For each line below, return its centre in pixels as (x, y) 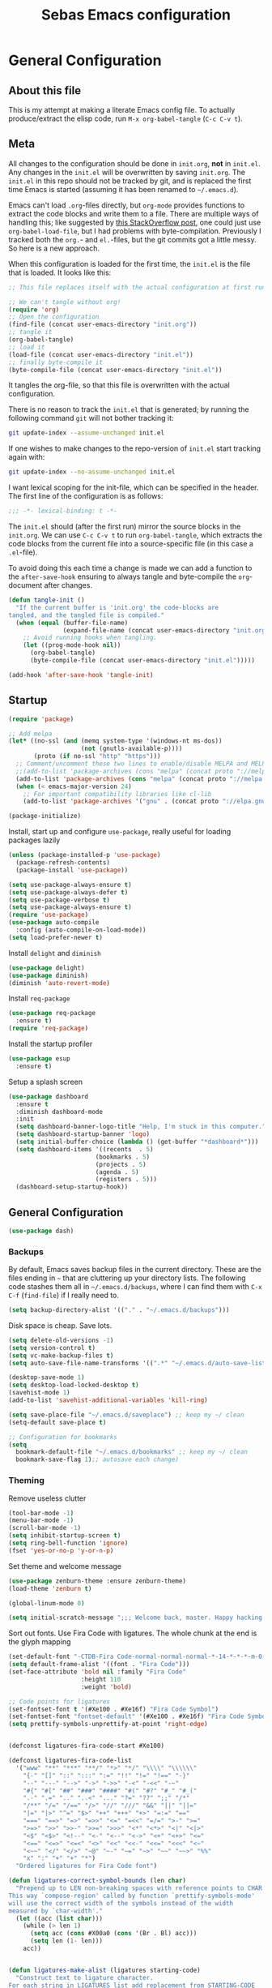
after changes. (68, 585)
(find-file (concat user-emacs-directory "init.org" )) (103, 325)
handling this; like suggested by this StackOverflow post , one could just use (135, 222)
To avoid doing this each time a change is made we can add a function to (130, 568)
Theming (26, 1480)
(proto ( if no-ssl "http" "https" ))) (97, 756)
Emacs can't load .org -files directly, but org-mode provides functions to (127, 205)
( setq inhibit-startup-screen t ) (65, 1536)
